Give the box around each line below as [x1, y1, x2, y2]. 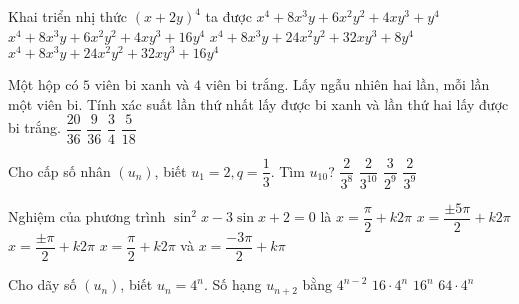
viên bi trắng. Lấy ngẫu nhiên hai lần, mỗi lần [205, 74, 490, 95]
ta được [205, 6, 252, 26]
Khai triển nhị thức [8, 6, 128, 26]
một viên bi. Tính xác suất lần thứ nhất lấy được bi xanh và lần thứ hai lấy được [8, 93, 509, 114]
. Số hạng [203, 274, 262, 295]
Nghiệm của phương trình [8, 206, 166, 227]
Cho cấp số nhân [8, 160, 111, 181]
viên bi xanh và [94, 74, 190, 95]
